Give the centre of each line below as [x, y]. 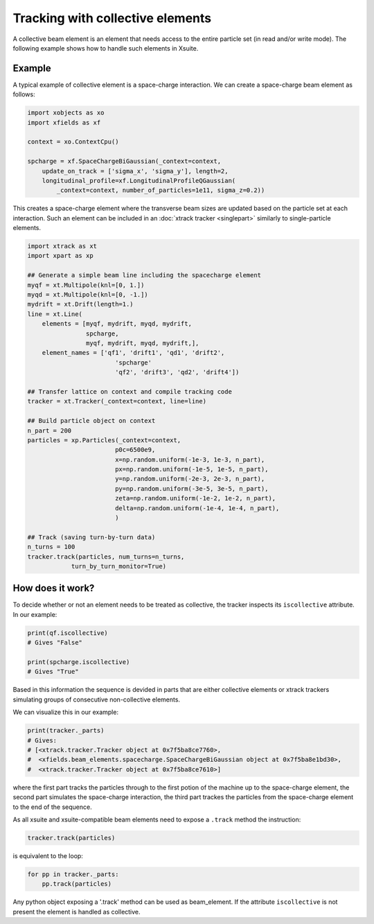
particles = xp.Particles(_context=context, [104, 440]
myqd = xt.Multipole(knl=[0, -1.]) [88, 295]
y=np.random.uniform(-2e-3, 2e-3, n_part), [190, 479]
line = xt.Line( [55, 314]
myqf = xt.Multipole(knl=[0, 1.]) [86, 285]
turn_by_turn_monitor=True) [118, 566]
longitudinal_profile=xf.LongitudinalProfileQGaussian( [139, 181]
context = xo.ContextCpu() [73, 142]
